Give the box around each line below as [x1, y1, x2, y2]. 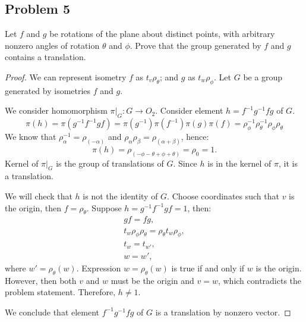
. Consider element [155, 104, 223, 117]
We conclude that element [5, 305, 100, 318]
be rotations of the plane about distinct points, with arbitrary [49, 27, 275, 40]
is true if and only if [171, 261, 245, 274]
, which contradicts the [217, 274, 302, 286]
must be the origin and [111, 274, 194, 286]
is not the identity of [83, 190, 158, 202]
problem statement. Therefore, [5, 286, 116, 298]
